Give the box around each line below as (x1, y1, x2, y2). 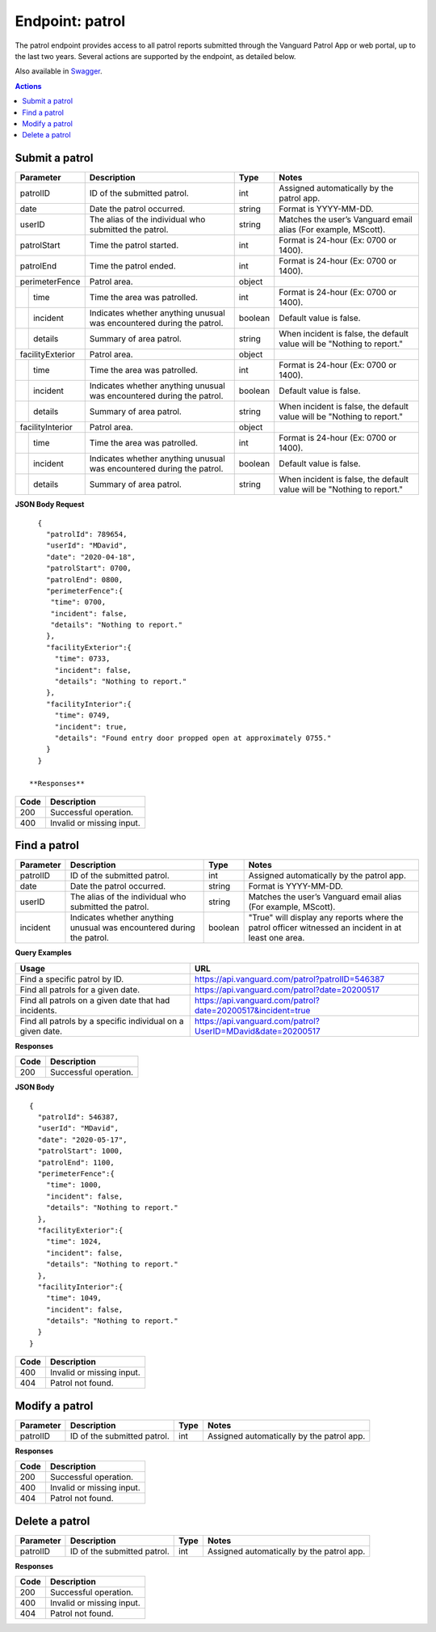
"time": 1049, (45, 1294, 103, 1303)
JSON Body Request (15, 500, 85, 509)
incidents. (19, 1004, 57, 1016)
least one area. (248, 932, 305, 944)
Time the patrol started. (89, 239, 179, 251)
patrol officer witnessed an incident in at (248, 922, 402, 933)
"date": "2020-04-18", (45, 552, 136, 561)
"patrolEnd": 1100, (37, 1157, 115, 1167)
